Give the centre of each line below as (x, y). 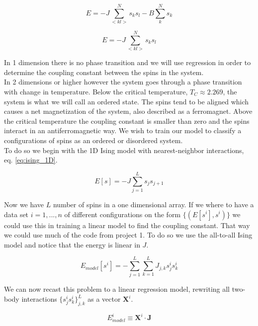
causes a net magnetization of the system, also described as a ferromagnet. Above (128, 111)
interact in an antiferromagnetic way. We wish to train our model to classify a (123, 130)
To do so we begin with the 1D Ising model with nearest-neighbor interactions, (124, 150)
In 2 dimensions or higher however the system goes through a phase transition (123, 82)
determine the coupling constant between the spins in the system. (104, 72)
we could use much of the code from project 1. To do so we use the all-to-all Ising (128, 235)
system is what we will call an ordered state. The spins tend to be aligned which (127, 101)
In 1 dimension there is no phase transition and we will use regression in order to (128, 62)
